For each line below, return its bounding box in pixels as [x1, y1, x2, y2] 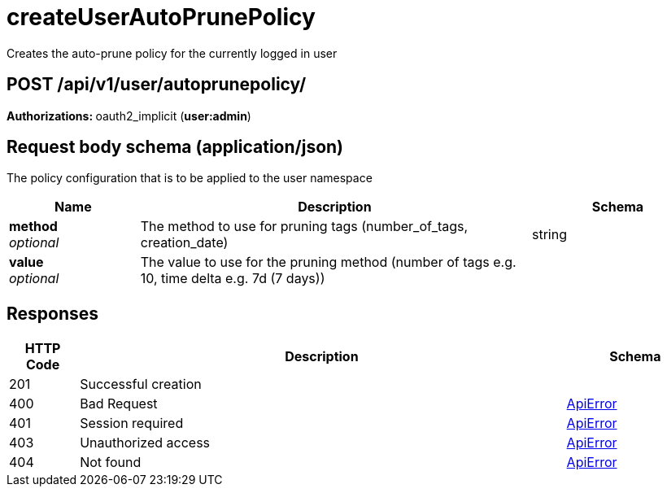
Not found [80, 454, 142, 471]
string [532, 226, 567, 243]
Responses [7, 303, 99, 324]
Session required [80, 415, 184, 432]
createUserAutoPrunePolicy [7, 3, 316, 31]
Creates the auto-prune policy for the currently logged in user [7, 46, 338, 60]
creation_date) [140, 234, 229, 251]
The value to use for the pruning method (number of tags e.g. [140, 254, 517, 271]
